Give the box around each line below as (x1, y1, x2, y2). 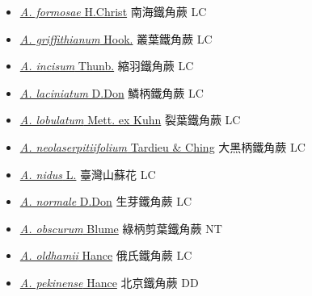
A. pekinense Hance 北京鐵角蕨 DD (19, 273, 199, 290)
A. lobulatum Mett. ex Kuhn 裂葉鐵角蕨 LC (19, 111, 241, 128)
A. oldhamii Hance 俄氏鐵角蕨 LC (19, 247, 192, 264)
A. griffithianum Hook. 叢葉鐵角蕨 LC (19, 30, 213, 47)
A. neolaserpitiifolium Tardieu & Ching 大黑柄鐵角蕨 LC (19, 138, 306, 155)
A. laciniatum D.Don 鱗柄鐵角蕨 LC (19, 84, 204, 101)
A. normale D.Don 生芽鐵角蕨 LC (19, 193, 192, 210)
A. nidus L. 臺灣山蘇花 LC (19, 165, 156, 182)
